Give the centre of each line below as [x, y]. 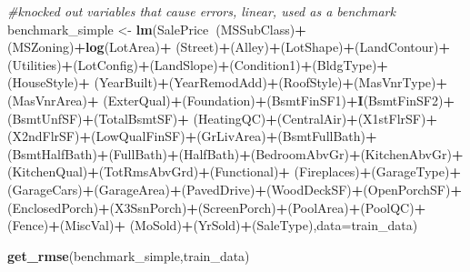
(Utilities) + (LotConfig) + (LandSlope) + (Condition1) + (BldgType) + [198, 64]
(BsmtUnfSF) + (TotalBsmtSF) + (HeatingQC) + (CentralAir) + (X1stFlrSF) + [222, 118]
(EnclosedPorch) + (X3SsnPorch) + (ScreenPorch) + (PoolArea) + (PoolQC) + [217, 207]
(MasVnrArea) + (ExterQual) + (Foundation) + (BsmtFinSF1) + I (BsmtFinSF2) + [231, 100]
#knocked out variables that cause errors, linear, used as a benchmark [201, 11]
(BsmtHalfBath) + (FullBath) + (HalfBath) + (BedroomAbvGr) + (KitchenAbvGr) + [235, 153]
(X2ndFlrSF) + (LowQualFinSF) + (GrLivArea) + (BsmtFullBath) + [192, 136]
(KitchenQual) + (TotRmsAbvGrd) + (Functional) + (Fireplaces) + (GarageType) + [234, 171]
